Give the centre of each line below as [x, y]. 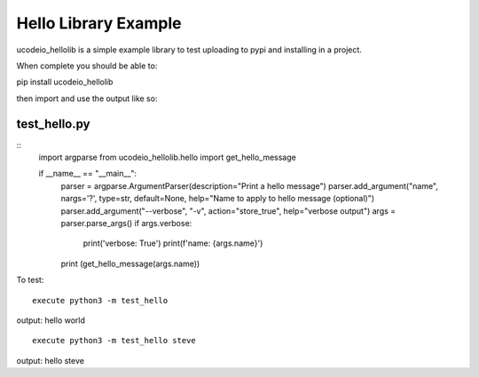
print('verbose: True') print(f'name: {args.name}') [173, 243]
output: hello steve [50, 360]
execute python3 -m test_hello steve [114, 341]
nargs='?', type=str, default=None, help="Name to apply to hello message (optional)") [218, 199]
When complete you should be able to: [87, 66]
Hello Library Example [99, 23]
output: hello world [51, 320]
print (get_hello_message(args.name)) [130, 263]
